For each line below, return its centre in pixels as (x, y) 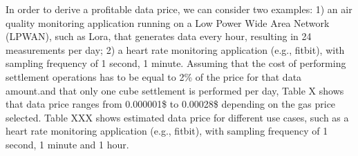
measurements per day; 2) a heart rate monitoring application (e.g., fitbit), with (175, 49)
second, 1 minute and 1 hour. (67, 144)
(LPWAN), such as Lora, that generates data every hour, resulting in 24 (159, 36)
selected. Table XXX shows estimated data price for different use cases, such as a (177, 117)
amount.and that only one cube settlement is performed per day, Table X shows (175, 90)
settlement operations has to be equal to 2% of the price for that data (154, 76)
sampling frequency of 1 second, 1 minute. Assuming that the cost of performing (176, 63)
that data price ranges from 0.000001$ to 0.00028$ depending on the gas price (171, 104)
